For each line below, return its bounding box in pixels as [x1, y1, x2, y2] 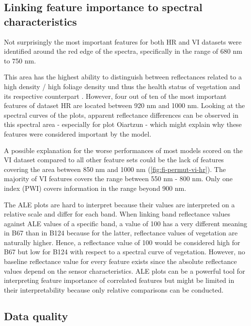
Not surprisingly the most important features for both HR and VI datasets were [4, 36, 242, 47]
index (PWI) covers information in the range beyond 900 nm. [4, 183, 187, 193]
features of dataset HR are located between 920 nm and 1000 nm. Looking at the [4, 100, 245, 110]
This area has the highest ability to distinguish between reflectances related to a [4, 72, 242, 82]
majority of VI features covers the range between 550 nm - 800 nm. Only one [4, 173, 233, 184]
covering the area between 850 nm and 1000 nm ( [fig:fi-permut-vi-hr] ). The [4, 164, 226, 174]
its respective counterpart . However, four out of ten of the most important [4, 91, 227, 101]
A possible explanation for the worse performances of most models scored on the [4, 145, 243, 155]
